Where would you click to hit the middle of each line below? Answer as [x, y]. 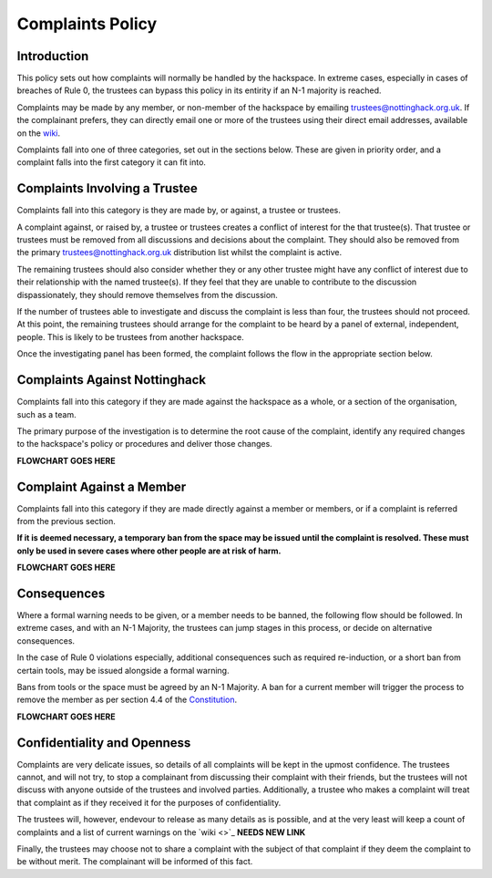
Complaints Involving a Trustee [107, 188]
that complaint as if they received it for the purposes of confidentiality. [149, 802]
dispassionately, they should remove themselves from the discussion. [147, 294]
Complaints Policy [87, 24]
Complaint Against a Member [102, 486]
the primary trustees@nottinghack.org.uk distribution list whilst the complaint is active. [179, 253]
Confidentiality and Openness [104, 743]
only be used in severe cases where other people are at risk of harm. [149, 551]
